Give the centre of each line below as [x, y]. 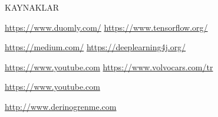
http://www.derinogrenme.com [61, 106]
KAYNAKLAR [32, 7]
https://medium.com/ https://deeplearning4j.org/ [95, 47]
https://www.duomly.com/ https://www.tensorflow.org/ [106, 27]
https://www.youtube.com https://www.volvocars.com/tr [109, 66]
